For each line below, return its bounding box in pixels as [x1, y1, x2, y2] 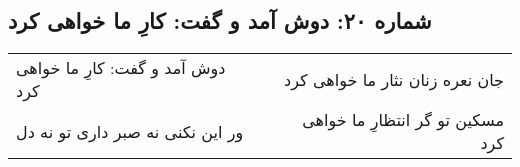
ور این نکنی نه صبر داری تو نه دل [16, 119, 244, 143]
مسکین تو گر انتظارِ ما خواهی [302, 108, 504, 132]
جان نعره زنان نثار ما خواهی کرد [284, 67, 504, 91]
